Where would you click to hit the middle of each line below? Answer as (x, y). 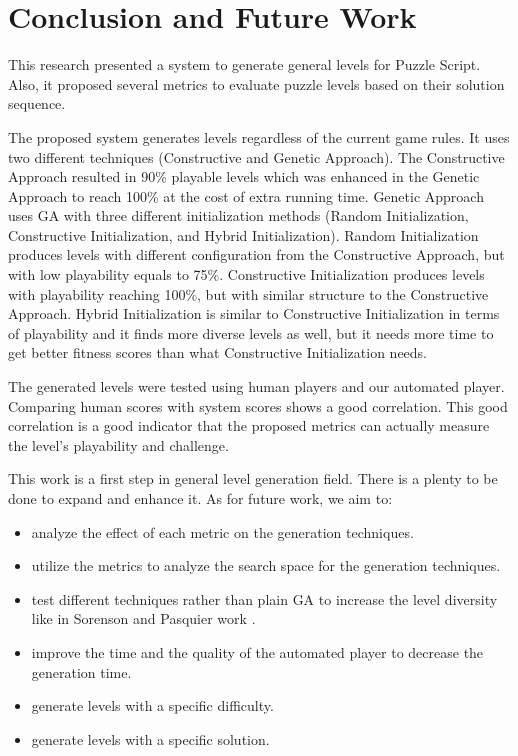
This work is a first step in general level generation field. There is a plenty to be (253, 478)
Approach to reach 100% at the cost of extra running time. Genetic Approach (246, 195)
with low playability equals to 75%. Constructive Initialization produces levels (246, 274)
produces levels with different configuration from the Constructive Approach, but (256, 254)
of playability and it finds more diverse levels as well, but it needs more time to (251, 332)
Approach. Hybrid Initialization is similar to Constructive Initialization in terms (254, 313)
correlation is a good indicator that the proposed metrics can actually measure (249, 425)
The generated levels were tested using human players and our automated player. (256, 386)
